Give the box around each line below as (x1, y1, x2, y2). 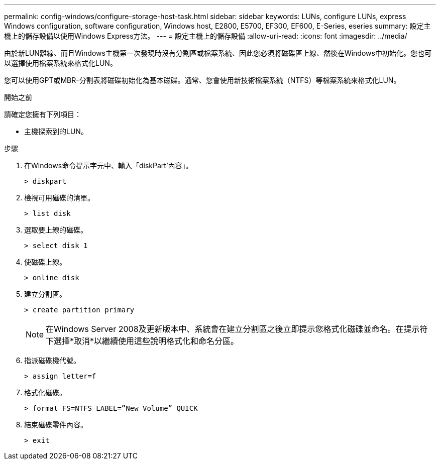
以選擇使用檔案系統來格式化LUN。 (4, 59, 117, 67)
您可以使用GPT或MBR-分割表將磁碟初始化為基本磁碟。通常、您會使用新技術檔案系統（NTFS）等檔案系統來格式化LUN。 (4, 76, 401, 84)
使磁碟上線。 (24, 258, 66, 266)
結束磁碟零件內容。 (24, 420, 87, 429)
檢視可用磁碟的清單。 (24, 193, 94, 202)
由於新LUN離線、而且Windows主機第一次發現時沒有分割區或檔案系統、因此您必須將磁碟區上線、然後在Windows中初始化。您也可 (4, 49, 431, 57)
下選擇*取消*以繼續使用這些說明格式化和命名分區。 (46, 336, 239, 346)
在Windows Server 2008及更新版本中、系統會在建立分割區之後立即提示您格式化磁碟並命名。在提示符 (46, 324, 428, 334)
